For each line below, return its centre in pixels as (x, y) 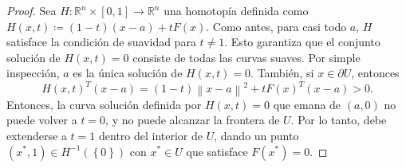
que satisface (217, 151)
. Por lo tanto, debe (339, 120)
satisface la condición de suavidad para (101, 42)
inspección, (33, 73)
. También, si (282, 73)
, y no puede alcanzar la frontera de (193, 120)
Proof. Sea (32, 10)
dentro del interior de (151, 135)
